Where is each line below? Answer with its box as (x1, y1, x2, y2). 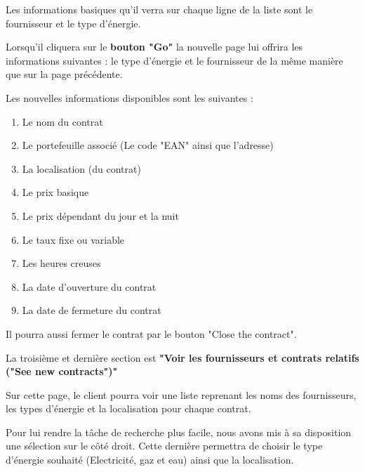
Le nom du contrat (22, 114, 103, 129)
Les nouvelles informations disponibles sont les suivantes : (6, 90, 253, 105)
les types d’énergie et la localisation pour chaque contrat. (6, 401, 251, 416)
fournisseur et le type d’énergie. (6, 15, 141, 30)
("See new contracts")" (6, 364, 118, 379)
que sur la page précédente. (6, 67, 123, 81)
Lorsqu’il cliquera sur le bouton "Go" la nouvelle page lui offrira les (6, 39, 303, 54)
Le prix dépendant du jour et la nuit (22, 208, 179, 223)
